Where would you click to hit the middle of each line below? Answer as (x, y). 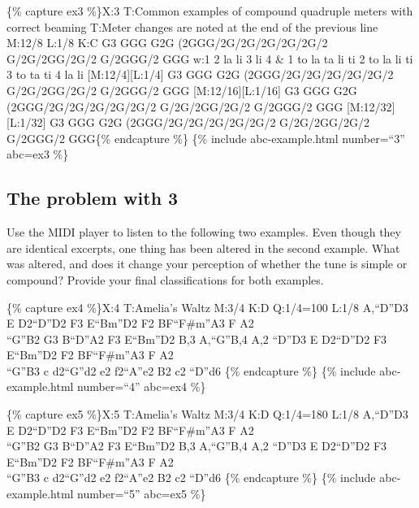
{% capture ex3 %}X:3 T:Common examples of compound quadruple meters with (210, 11)
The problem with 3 (93, 198)
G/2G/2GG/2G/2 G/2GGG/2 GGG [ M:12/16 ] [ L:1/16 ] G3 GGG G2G (182, 90)
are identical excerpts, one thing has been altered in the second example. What (203, 247)
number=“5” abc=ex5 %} (142, 494)
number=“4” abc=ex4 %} (142, 386)
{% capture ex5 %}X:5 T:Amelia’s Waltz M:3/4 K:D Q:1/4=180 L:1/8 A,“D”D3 (207, 414)
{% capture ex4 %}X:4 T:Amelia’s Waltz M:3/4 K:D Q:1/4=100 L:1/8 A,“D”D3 (207, 307)
